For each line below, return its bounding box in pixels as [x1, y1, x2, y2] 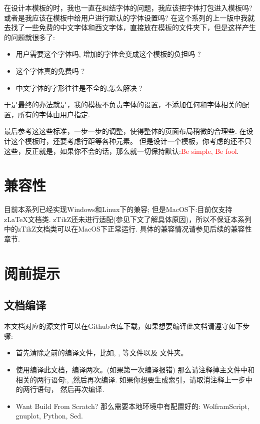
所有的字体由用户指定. [17, 109, 90, 119]
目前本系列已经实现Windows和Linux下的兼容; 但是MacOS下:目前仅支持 [4, 204, 232, 215]
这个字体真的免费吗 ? [15, 65, 85, 76]
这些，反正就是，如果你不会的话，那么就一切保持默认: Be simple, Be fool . [4, 145, 239, 156]
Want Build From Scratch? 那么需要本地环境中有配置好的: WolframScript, [15, 400, 249, 411]
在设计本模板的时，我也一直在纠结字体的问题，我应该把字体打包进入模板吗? [4, 3, 252, 13]
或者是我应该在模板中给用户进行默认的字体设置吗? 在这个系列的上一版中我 [4, 12, 248, 23]
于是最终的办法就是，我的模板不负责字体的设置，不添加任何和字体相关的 [4, 99, 242, 110]
